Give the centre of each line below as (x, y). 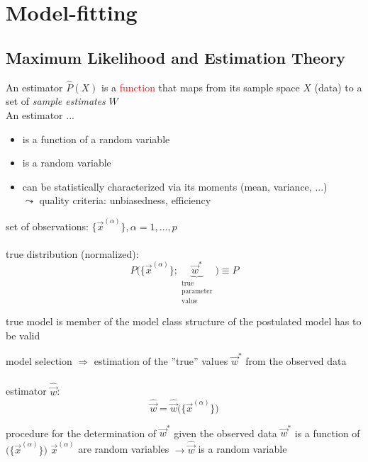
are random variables (124, 449)
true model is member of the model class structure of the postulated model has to (184, 321)
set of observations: (47, 226)
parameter (197, 292)
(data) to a (338, 87)
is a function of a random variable (96, 139)
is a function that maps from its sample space (201, 87)
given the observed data (225, 433)
